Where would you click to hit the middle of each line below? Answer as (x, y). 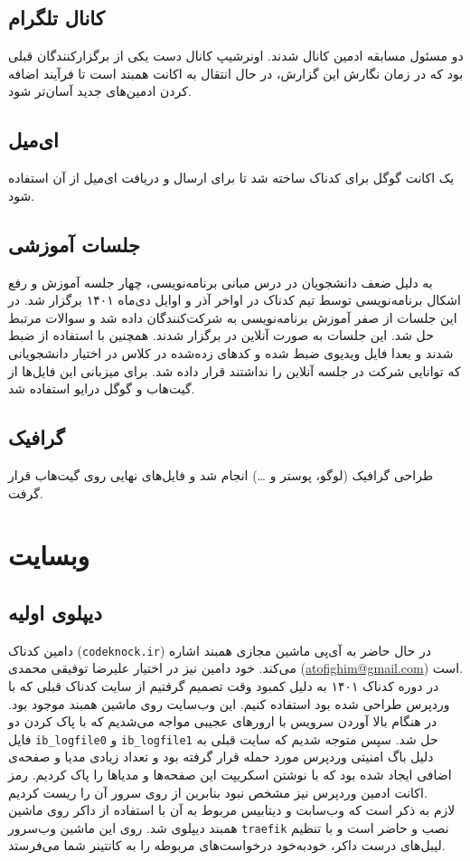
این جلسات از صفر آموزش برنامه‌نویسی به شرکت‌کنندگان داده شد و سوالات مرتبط (233, 317)
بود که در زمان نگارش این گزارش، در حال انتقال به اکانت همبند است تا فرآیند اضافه (236, 73)
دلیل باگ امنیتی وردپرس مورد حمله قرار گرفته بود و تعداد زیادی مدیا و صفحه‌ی (221, 757)
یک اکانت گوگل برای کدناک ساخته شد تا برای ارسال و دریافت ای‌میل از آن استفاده (231, 178)
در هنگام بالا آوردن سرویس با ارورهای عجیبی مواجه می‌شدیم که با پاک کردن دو (223, 721)
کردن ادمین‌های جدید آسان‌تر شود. (100, 91)
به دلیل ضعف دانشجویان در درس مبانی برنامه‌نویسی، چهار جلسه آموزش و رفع (221, 282)
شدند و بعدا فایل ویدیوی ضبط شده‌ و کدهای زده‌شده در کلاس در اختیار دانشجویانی (231, 352)
